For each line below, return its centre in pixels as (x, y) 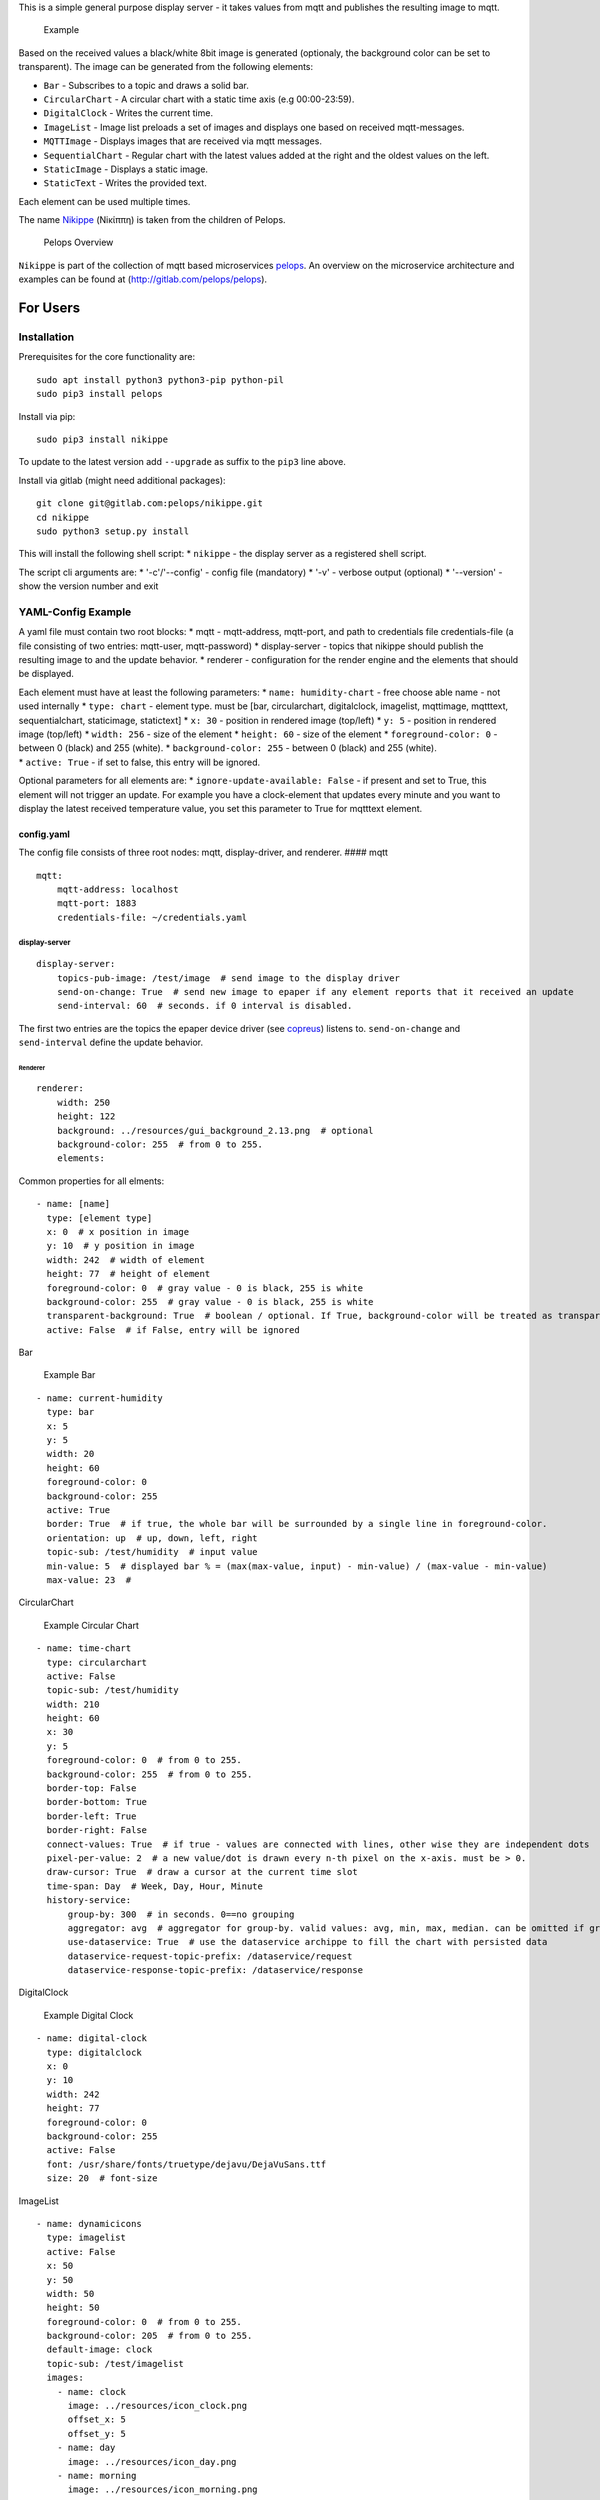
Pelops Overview (78, 242)
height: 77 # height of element (128, 1274)
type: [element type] (99, 1218)
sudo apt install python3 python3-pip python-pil (160, 379)
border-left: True (91, 1816)
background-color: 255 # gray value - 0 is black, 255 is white (210, 1301)
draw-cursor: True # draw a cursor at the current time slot (202, 1872)
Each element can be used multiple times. (104, 201)
